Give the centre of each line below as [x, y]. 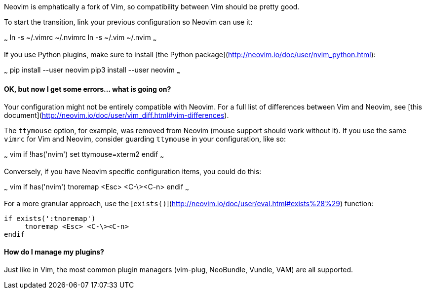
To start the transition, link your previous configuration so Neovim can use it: [128, 22]
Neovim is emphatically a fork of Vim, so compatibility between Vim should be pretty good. [152, 7]
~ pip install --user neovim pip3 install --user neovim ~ [92, 71]
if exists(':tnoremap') [50, 219]
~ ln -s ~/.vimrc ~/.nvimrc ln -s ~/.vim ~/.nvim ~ [80, 38]
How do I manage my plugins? [54, 252]
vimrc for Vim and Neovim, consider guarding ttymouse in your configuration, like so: [145, 139]
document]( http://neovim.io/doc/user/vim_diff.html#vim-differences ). [116, 115]
